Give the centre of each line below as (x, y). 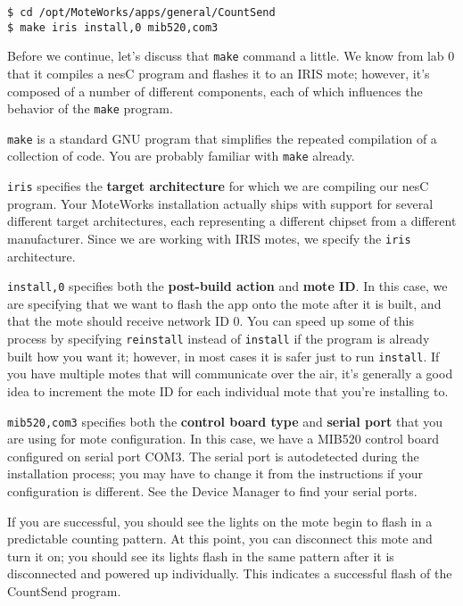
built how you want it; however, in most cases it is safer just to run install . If (223, 356)
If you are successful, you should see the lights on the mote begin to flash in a (220, 521)
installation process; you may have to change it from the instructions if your (215, 473)
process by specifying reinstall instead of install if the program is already (219, 339)
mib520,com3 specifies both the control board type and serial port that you (225, 421)
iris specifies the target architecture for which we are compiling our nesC (218, 186)
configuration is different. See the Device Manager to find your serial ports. (212, 491)
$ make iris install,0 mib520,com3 (113, 27)
